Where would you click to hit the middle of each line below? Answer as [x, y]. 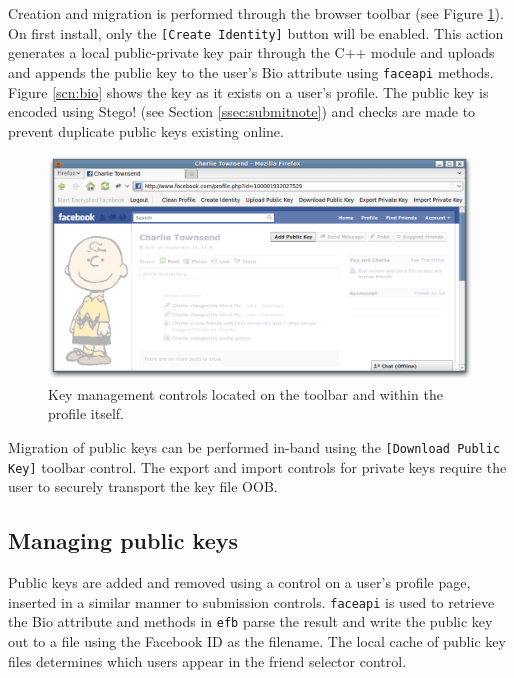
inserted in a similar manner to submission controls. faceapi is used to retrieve [251, 601]
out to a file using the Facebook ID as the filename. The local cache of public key [257, 640]
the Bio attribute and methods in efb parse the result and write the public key [250, 621]
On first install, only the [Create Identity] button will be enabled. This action [256, 32]
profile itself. [86, 413]
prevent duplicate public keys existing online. [146, 130]
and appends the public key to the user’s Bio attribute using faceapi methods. [251, 71]
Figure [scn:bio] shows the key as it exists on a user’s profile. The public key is [248, 91]
